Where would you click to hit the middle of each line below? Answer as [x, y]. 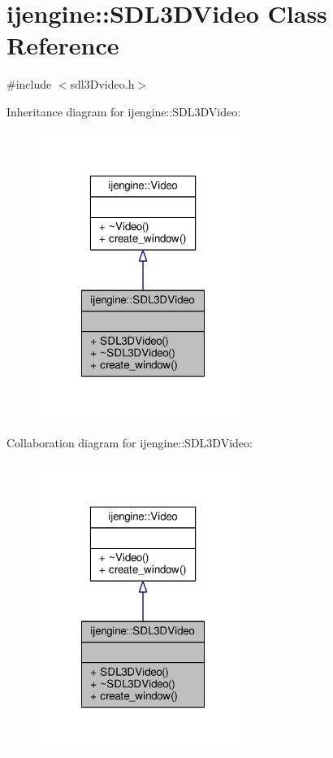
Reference [63, 45]
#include [29, 84]
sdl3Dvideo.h [102, 84]
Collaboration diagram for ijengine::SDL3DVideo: [130, 443]
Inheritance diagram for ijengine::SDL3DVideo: [124, 111]
